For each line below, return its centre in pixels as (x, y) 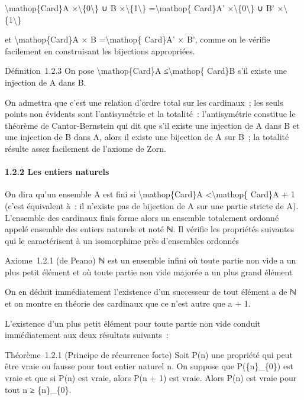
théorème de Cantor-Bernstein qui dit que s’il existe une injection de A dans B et (152, 125)
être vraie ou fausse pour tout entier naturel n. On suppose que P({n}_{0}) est (149, 366)
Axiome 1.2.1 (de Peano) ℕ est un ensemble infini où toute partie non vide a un (151, 260)
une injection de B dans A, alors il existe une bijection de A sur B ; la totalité (147, 137)
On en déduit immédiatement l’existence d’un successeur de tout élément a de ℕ (151, 292)
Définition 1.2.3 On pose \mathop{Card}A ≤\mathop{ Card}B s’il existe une (146, 71)
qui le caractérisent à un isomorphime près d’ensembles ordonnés (122, 240)
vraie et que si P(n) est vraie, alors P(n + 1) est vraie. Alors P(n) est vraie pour (151, 378)
